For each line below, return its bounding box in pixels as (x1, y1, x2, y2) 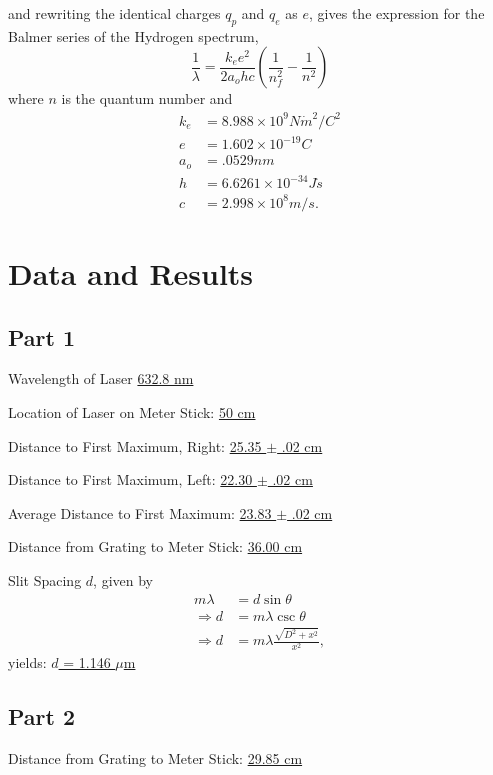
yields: (8, 652, 47, 673)
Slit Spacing (8, 569, 82, 590)
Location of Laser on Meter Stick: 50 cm (8, 401, 256, 422)
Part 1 (8, 321, 76, 352)
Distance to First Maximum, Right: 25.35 (8, 435, 262, 456)
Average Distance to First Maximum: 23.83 (8, 502, 272, 523)
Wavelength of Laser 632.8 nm (8, 368, 194, 389)
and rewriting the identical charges (8, 3, 221, 23)
